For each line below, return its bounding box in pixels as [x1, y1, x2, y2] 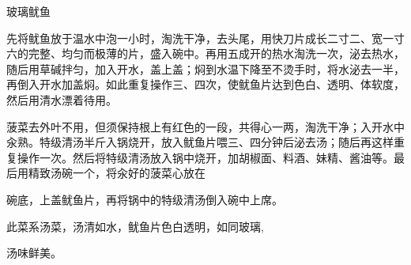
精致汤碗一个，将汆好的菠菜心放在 [28, 165, 205, 181]
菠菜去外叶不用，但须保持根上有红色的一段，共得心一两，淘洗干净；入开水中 [6, 118, 405, 134]
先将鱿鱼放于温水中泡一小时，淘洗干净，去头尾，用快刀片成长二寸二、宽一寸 [6, 29, 405, 46]
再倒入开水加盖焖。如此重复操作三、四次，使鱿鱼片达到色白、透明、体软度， [6, 76, 405, 93]
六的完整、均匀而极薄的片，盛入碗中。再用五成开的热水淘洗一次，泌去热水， [6, 45, 405, 62]
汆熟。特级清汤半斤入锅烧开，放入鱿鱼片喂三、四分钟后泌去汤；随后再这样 [6, 134, 394, 150]
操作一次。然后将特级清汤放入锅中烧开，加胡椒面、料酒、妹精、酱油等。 [17, 149, 394, 165]
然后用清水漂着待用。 [6, 91, 117, 108]
